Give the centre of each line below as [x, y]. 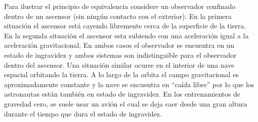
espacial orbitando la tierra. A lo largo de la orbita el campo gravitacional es [121, 74]
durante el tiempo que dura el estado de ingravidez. [83, 113]
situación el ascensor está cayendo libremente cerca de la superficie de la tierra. [125, 26]
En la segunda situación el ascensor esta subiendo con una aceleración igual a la [126, 35]
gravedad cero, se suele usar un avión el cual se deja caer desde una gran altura [125, 103]
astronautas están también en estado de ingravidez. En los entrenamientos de [122, 94]
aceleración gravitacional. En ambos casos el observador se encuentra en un [119, 45]
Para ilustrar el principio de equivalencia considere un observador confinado [120, 6]
